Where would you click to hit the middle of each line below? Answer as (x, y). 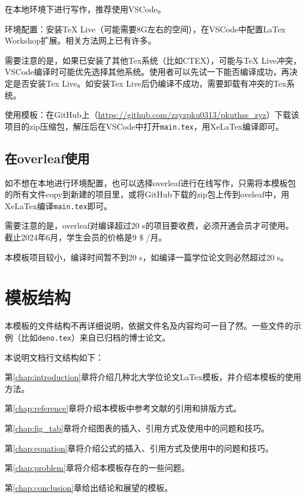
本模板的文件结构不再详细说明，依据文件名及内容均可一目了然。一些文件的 (149, 326)
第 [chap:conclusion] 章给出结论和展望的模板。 (89, 487)
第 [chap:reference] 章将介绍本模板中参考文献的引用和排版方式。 (123, 408)
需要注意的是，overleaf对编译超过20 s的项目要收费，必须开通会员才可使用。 (149, 225)
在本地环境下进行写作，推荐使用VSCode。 (85, 9)
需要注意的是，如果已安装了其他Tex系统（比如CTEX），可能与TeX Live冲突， (153, 60)
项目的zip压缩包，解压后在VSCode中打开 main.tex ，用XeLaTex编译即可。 (144, 126)
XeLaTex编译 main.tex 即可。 (59, 205)
